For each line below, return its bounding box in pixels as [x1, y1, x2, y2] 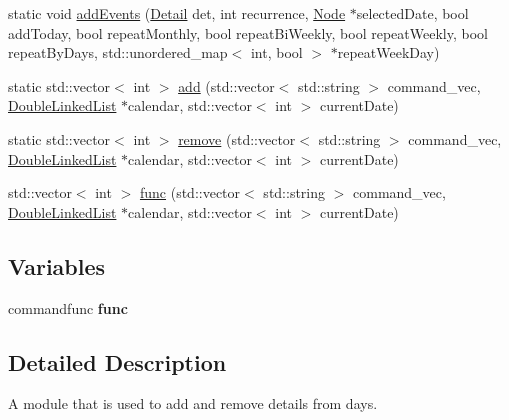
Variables [8, 250, 106, 281]
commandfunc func [8, 297, 128, 318]
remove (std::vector [178, 128, 296, 149]
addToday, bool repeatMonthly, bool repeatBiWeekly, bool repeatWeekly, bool [8, 22, 488, 43]
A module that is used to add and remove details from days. [8, 393, 378, 414]
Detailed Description [8, 346, 227, 377]
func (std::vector [139, 182, 241, 203]
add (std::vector [178, 75, 275, 96]
